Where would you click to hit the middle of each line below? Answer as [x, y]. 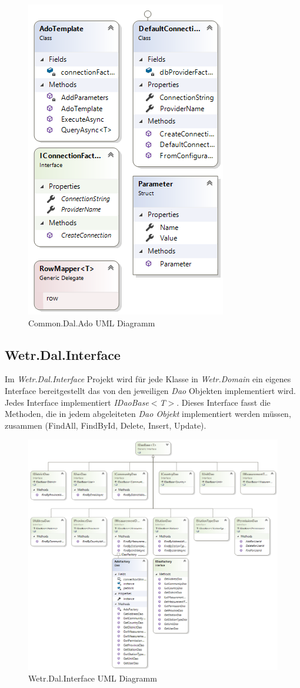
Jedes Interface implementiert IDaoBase [77, 402]
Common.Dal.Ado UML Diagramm [92, 323]
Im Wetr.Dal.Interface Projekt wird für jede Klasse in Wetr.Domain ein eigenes [148, 379]
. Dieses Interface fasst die [224, 402]
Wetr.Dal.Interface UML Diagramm [93, 678]
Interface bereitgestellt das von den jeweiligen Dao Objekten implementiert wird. [150, 390]
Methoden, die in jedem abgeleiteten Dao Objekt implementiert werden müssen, [148, 414]
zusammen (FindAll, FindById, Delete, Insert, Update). [106, 425]
